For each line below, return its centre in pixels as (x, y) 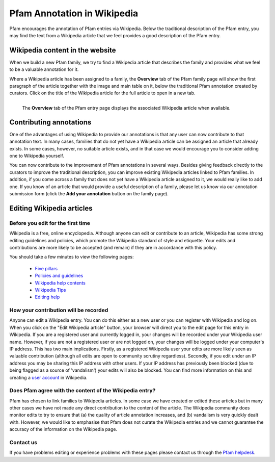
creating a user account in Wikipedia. (48, 377)
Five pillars (46, 268)
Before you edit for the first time (50, 223)
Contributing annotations (50, 122)
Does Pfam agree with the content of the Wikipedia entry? (82, 391)
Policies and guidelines (59, 276)
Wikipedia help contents (60, 283)
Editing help (47, 297)
